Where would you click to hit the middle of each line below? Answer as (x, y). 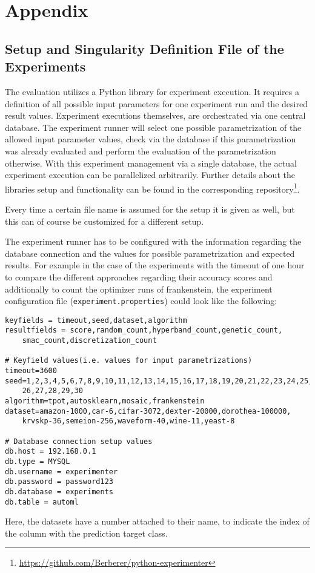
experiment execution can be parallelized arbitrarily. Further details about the (150, 175)
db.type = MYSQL (38, 461)
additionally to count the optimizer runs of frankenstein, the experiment (139, 289)
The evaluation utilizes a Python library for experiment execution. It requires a (152, 91)
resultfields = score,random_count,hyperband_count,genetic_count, (144, 330)
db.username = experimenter (61, 472)
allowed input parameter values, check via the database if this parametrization (151, 139)
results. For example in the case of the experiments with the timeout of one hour (155, 265)
